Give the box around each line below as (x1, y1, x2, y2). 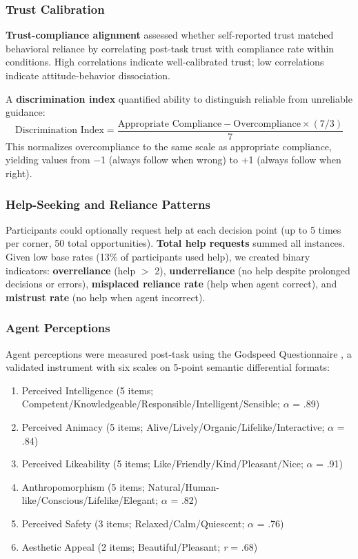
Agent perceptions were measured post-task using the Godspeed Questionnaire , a (6, 346, 352, 360)
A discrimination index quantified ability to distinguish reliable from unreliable (6, 91, 352, 105)
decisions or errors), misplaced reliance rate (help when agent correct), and (6, 276, 337, 291)
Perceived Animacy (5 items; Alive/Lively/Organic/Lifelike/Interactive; (21, 420, 325, 434)
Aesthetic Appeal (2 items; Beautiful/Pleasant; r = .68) (21, 539, 258, 553)
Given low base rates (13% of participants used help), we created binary (6, 250, 310, 264)
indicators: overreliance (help (6, 263, 136, 277)
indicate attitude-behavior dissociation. (6, 68, 171, 82)
